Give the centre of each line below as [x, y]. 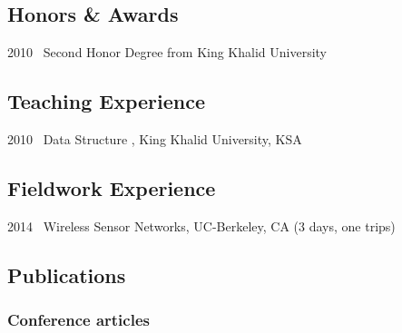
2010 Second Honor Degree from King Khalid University [167, 52]
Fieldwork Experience [112, 187]
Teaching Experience [107, 101]
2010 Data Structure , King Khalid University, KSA [155, 139]
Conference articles [78, 320]
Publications [67, 274]
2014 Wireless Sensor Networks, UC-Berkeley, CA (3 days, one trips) [201, 225]
